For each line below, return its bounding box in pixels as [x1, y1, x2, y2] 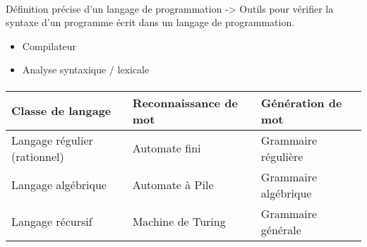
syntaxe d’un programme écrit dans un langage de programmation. [6, 15, 295, 30]
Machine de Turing [132, 213, 226, 230]
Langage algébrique [11, 176, 107, 193]
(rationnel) [11, 147, 64, 164]
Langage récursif [11, 213, 92, 230]
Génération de [260, 94, 342, 111]
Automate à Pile [132, 176, 214, 193]
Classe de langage [11, 102, 112, 119]
